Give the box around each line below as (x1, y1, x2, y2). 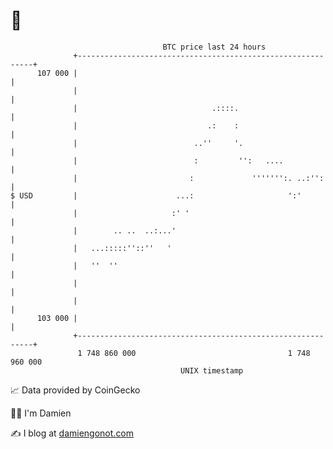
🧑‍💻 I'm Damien (10, 407, 72, 419)
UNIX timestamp (180, 365, 244, 376)
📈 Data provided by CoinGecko (10, 384, 141, 396)
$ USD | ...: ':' (10, 190, 302, 201)
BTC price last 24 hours (162, 42, 267, 52)
